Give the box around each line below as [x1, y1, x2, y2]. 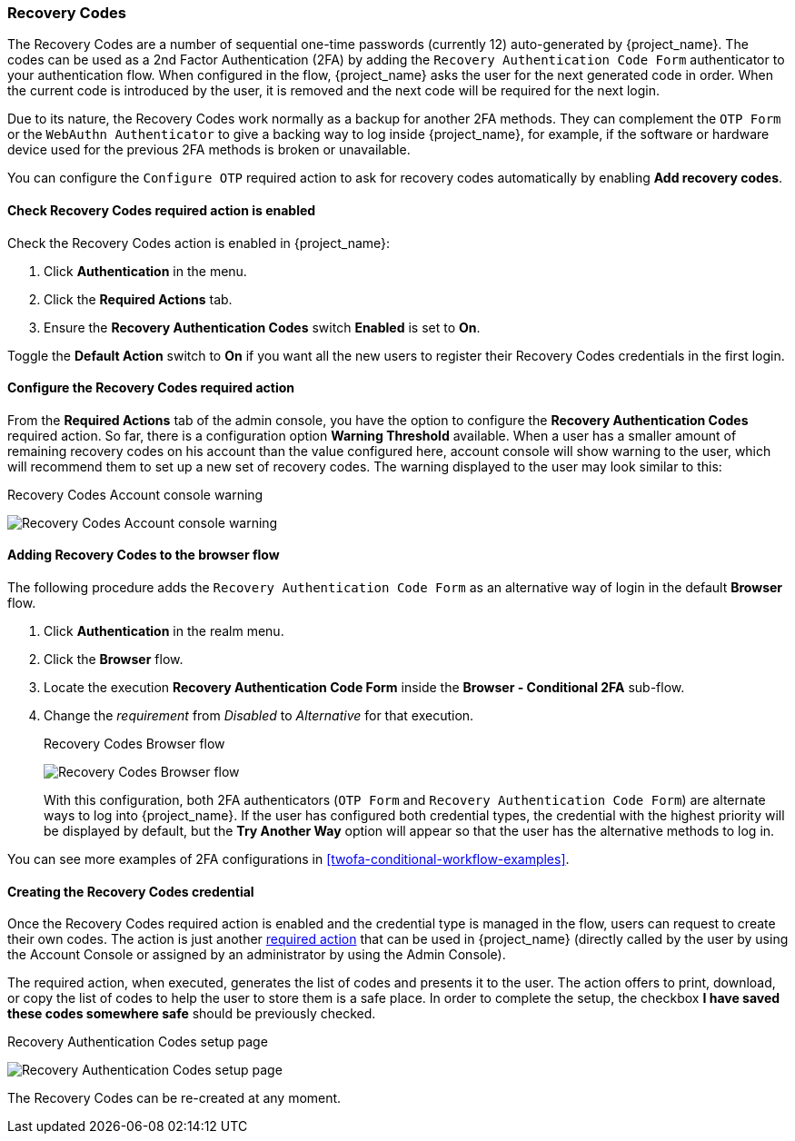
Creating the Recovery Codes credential [7, 883, 254, 899]
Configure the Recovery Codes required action [7, 380, 295, 396]
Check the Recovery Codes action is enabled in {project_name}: [7, 234, 391, 251]
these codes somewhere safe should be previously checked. [7, 1006, 376, 1022]
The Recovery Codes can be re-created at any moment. [7, 1090, 342, 1106]
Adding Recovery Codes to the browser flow [7, 547, 280, 563]
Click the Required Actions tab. [44, 291, 233, 307]
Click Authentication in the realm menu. [44, 623, 284, 640]
